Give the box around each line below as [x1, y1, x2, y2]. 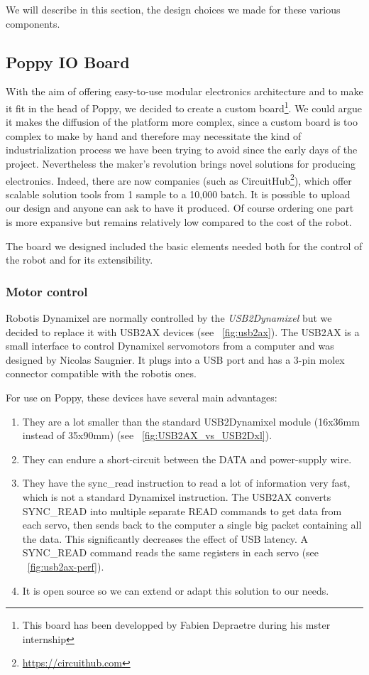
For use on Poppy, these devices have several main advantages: [6, 390, 277, 405]
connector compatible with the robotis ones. [6, 366, 197, 381]
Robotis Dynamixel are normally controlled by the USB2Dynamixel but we [6, 310, 332, 325]
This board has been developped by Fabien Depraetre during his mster [22, 617, 331, 632]
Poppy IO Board [6, 50, 130, 72]
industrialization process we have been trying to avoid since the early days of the [6, 142, 358, 157]
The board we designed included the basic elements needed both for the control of [6, 238, 363, 253]
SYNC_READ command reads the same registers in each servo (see [22, 545, 319, 560]
